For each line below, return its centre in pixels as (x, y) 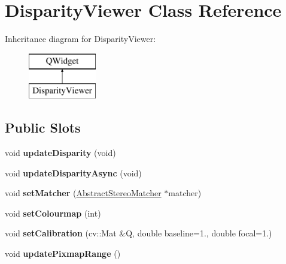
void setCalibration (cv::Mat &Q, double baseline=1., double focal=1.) (139, 233)
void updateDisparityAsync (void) (73, 172)
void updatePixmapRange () (63, 253)
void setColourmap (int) (53, 213)
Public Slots (43, 127)
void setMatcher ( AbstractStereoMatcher (83, 193)
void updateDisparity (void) (60, 153)
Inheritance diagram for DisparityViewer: (80, 39)
